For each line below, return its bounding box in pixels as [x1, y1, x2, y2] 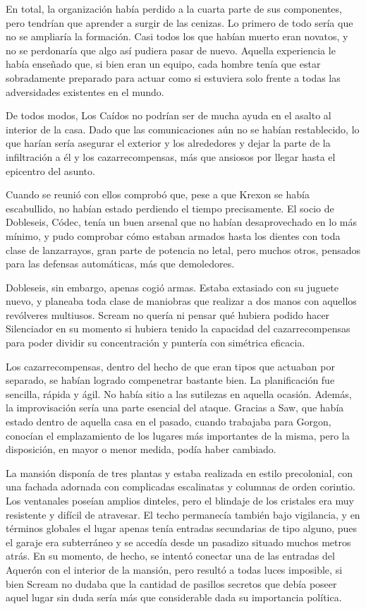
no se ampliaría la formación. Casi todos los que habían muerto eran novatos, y [6, 29, 348, 44]
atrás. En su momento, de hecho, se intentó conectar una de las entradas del [6, 548, 335, 563]
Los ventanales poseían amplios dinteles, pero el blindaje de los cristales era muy [6, 493, 355, 507]
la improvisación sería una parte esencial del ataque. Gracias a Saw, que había [6, 400, 344, 415]
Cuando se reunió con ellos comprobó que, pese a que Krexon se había [6, 187, 310, 202]
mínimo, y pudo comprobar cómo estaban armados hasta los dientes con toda [6, 228, 341, 243]
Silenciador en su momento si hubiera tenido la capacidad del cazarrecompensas [6, 321, 350, 336]
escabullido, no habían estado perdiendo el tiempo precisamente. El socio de [6, 200, 334, 215]
